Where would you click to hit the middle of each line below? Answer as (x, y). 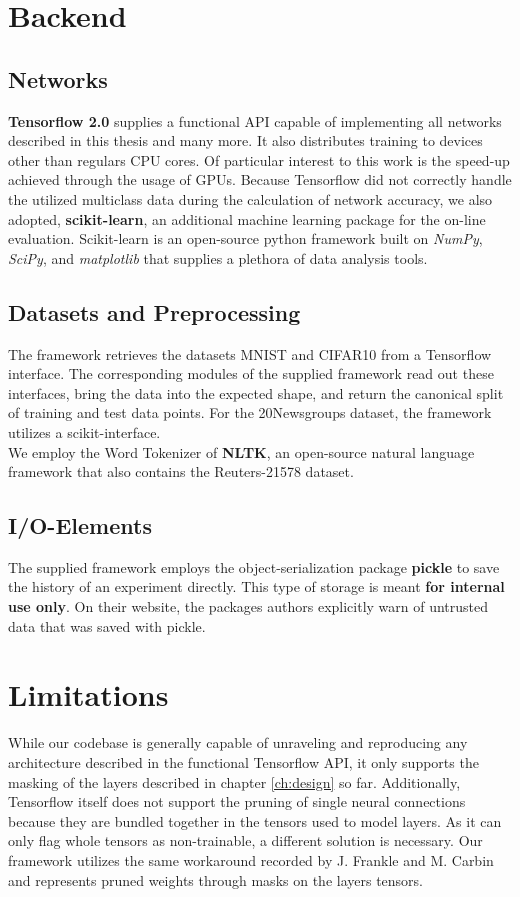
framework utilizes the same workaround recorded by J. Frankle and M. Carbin (251, 859)
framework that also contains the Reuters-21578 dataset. (181, 471)
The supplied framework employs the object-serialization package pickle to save (254, 566)
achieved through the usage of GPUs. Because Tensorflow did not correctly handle (260, 179)
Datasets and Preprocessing (154, 311)
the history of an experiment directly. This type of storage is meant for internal (256, 586)
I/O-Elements (80, 525)
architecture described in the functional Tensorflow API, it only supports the (243, 761)
